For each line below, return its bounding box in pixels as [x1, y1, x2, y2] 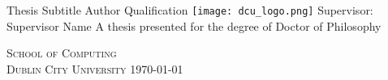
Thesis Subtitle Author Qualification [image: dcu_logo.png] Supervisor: [6, 2, 373, 18]
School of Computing [6, 44, 117, 61]
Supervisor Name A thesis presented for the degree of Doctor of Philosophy [6, 17, 382, 34]
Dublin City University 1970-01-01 [6, 60, 183, 77]
